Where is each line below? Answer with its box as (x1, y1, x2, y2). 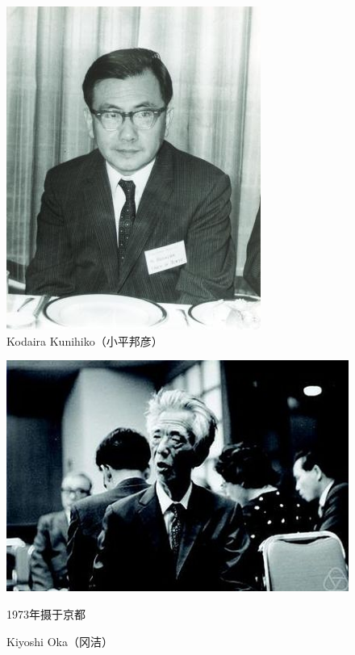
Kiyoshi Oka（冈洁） (6, 632, 113, 649)
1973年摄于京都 (6, 605, 86, 622)
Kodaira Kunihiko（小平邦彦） (6, 332, 163, 349)
